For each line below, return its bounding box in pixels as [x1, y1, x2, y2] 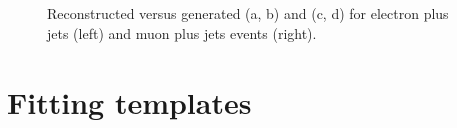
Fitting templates [7, 81, 252, 122]
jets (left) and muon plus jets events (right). [47, 22, 317, 43]
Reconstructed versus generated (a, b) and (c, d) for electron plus [47, 3, 449, 24]
